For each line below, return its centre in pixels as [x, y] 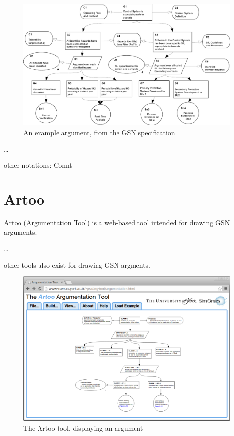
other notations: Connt [38, 165]
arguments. [20, 232]
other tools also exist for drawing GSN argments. [77, 264]
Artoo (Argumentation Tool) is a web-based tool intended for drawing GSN [117, 222]
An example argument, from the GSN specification [99, 132]
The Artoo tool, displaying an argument [83, 427]
